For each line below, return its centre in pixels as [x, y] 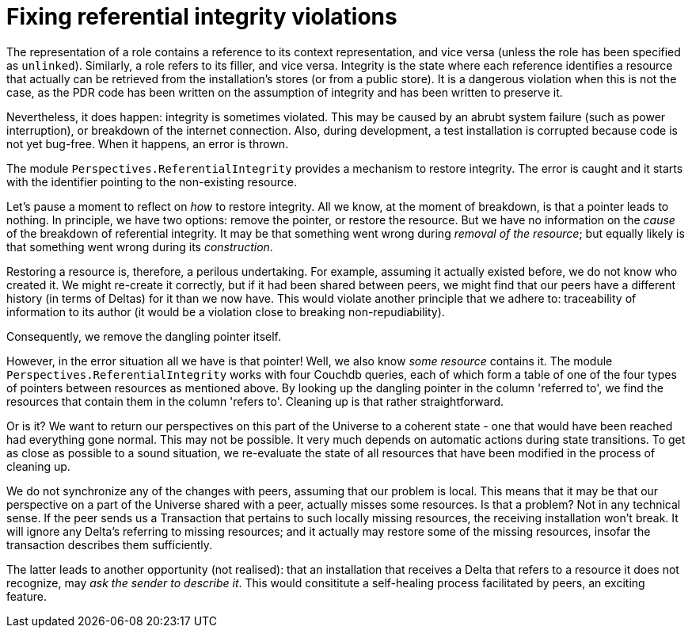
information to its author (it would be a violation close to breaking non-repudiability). [226, 311]
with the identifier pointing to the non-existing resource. [152, 181]
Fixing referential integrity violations [202, 17]
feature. [27, 596]
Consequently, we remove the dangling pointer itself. [144, 336]
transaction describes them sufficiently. [110, 544]
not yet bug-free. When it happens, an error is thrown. [148, 143]
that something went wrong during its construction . [140, 246]
